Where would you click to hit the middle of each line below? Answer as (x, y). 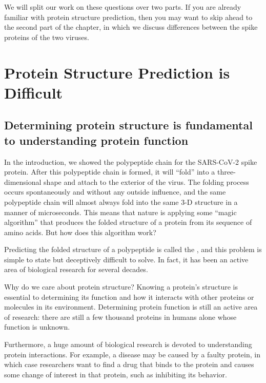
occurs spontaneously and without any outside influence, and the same (115, 192)
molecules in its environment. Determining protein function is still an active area (131, 307)
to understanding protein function (96, 140)
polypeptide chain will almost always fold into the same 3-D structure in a (121, 202)
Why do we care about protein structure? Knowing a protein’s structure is (121, 287)
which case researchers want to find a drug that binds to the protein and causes (129, 364)
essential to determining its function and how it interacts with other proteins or (129, 296)
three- (227, 172)
